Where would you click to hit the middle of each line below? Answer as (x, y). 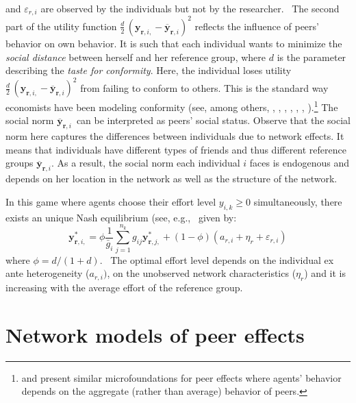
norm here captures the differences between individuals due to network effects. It (175, 136)
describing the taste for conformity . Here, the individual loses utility (149, 70)
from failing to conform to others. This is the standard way (204, 87)
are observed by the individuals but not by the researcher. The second (190, 8)
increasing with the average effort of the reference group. (124, 288)
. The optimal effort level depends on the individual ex (217, 259)
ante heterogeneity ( (48, 273)
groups (20, 163)
